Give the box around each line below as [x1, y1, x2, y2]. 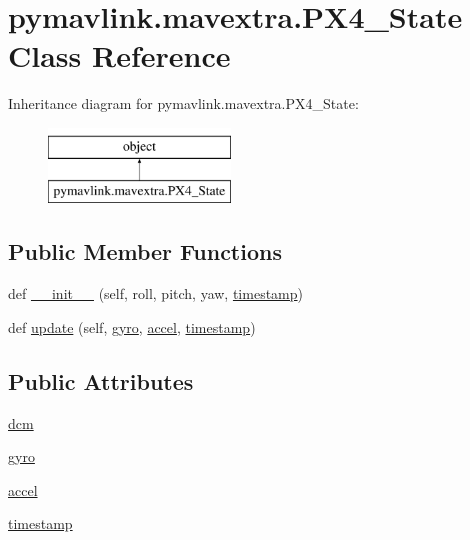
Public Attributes [8, 365, 194, 396]
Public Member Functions [8, 236, 282, 267]
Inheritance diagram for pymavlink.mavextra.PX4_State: [8, 93, 359, 114]
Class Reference [8, 35, 231, 76]
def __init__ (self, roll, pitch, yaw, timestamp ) [8, 283, 303, 304]
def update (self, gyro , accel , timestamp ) [8, 316, 256, 337]
